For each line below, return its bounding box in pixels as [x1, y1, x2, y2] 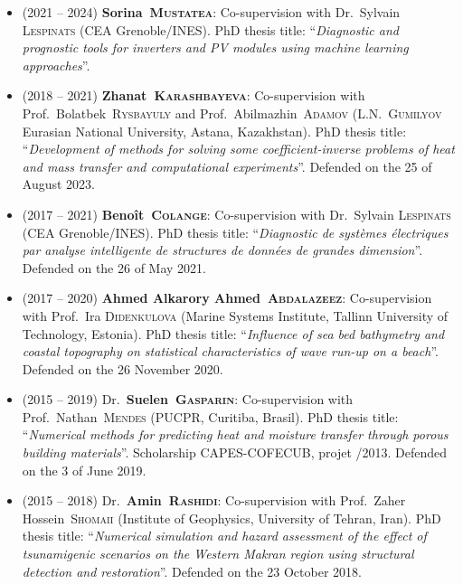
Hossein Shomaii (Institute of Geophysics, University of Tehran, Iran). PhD [22, 508, 441, 527]
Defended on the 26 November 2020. [22, 359, 223, 378]
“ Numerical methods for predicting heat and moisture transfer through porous [22, 425, 449, 444]
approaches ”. [22, 55, 90, 74]
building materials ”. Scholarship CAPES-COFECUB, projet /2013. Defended [22, 443, 448, 462]
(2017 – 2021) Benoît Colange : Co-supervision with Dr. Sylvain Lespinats [22, 204, 451, 223]
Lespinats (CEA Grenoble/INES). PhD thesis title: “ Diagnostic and [22, 20, 400, 39]
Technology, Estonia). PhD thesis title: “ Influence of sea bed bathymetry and [22, 324, 445, 343]
